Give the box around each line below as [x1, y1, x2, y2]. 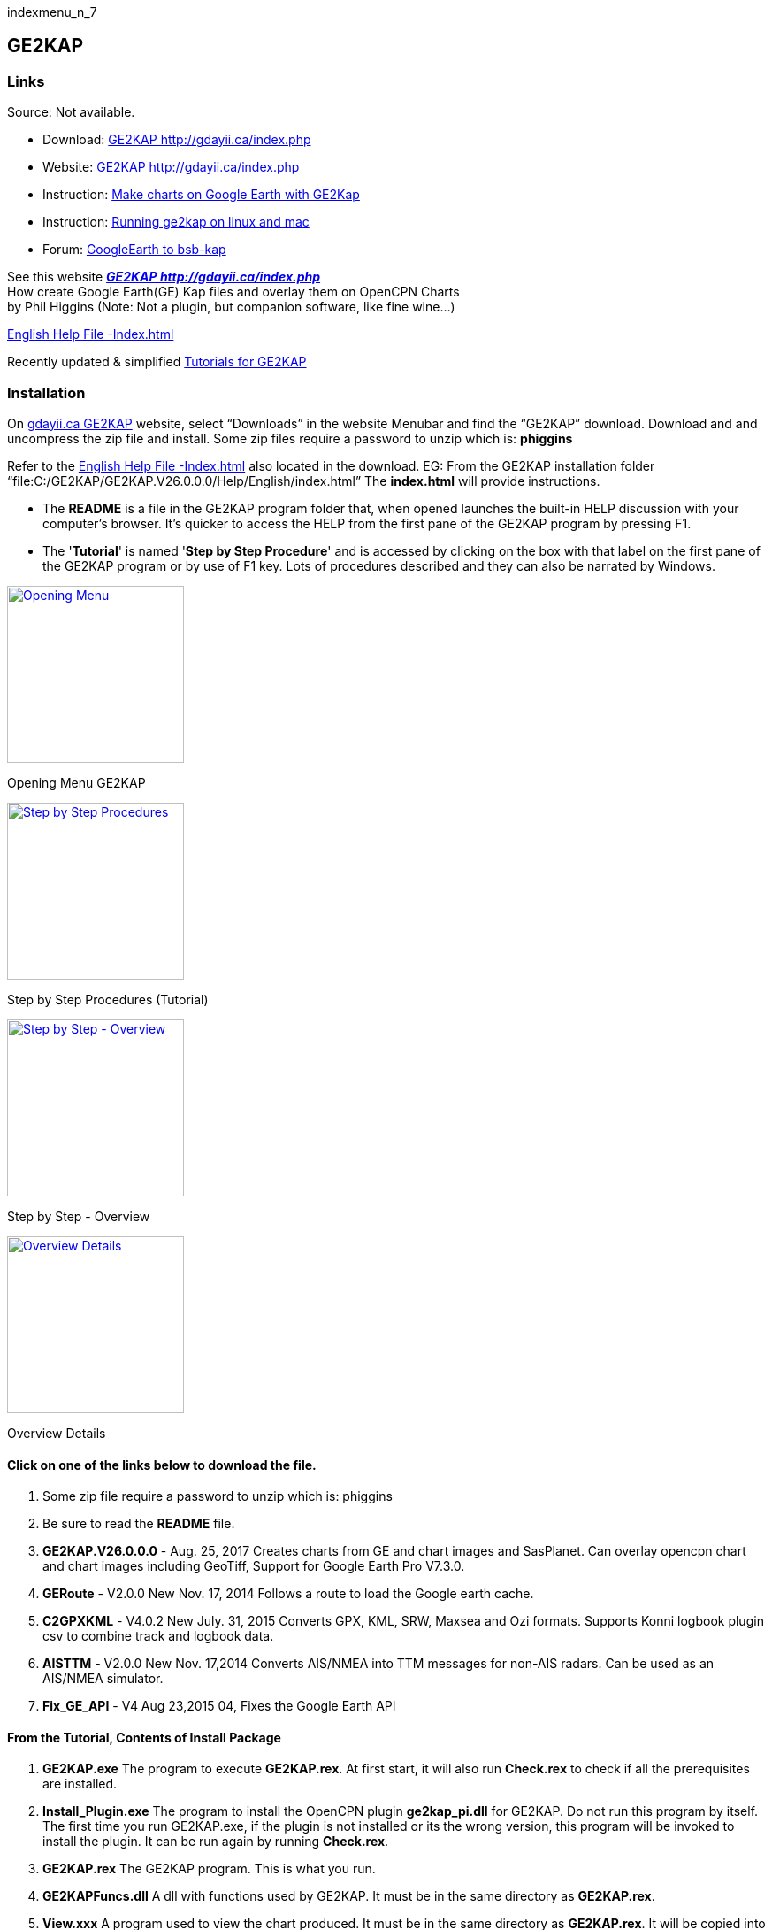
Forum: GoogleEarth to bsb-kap [42, 242, 226, 258]
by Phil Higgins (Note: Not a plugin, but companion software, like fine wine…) [7, 299, 455, 315]
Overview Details [7, 1425, 106, 1441]
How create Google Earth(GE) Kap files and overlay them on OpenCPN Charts [7, 284, 460, 300]
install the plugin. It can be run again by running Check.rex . [42, 1834, 389, 1849]
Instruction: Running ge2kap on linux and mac [42, 214, 310, 230]
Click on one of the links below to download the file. [7, 1457, 317, 1472]
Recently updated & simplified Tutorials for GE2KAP [7, 354, 307, 370]
